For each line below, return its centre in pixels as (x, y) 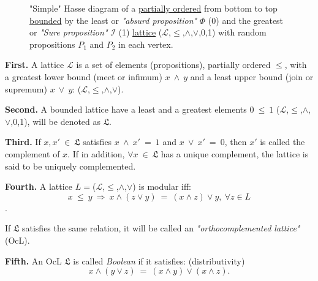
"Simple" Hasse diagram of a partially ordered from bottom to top (153, 8)
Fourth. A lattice (39, 186)
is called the (282, 142)
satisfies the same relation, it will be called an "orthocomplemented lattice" (161, 228)
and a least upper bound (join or (252, 76)
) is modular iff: (162, 186)
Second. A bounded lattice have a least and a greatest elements (126, 109)
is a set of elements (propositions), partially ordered (173, 65)
